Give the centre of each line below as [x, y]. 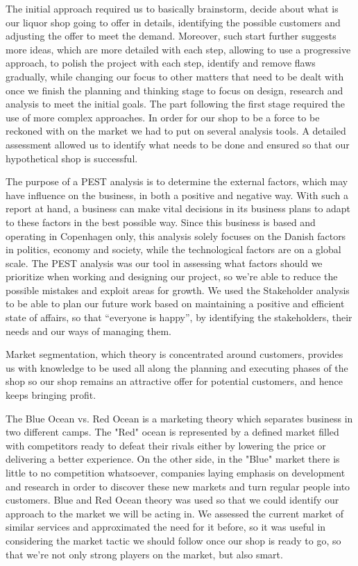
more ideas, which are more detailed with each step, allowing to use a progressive [178, 49]
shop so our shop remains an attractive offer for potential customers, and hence [174, 381]
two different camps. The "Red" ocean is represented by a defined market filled [172, 432]
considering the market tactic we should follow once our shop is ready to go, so [173, 540]
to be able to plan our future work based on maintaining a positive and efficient [175, 303]
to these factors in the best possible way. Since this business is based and [161, 222]
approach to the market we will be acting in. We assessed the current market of [174, 513]
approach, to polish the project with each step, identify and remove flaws [161, 63]
